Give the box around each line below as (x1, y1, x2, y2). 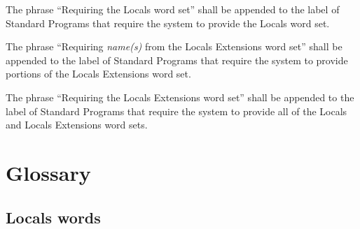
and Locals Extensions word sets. (6, 117, 148, 132)
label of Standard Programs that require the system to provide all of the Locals (6, 103, 347, 118)
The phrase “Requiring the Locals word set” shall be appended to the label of (6, 2, 340, 16)
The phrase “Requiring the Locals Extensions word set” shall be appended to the (6, 89, 354, 104)
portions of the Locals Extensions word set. (6, 66, 191, 81)
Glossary (6, 158, 91, 186)
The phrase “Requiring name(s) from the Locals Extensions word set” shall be (6, 39, 342, 54)
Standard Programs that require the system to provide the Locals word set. (6, 15, 330, 30)
